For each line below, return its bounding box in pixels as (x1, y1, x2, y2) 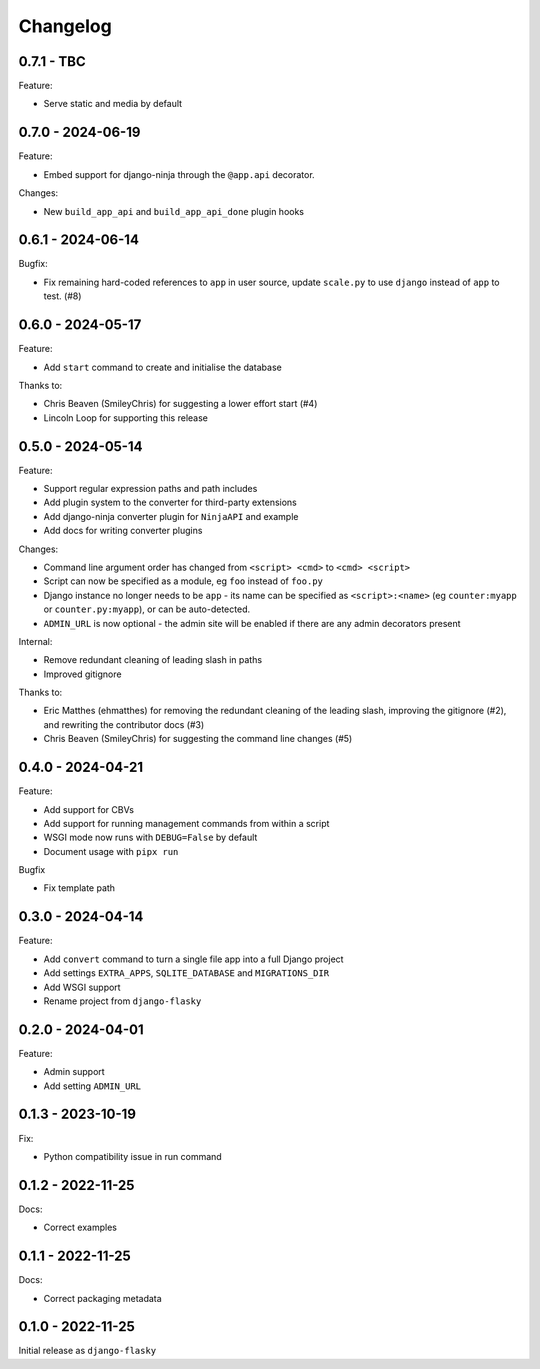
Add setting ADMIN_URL (43, 1080, 142, 1092)
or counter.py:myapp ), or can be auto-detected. (43, 603, 250, 615)
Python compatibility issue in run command (43, 1150, 222, 1162)
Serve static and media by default (43, 98, 183, 110)
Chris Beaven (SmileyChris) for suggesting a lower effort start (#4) (43, 398, 318, 410)
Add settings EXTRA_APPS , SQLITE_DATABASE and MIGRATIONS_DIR (43, 967, 330, 979)
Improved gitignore (43, 668, 122, 680)
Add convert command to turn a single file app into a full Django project (43, 953, 344, 965)
